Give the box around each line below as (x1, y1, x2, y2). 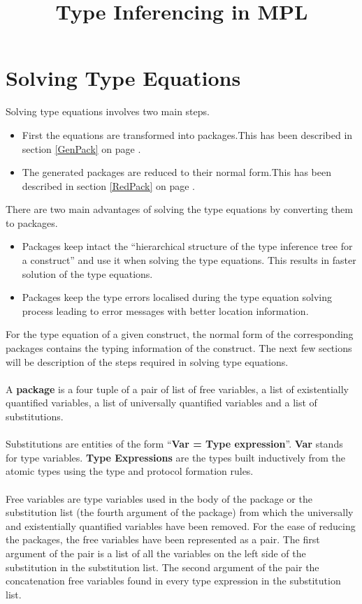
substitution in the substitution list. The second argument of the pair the (6, 559, 319, 574)
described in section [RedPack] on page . (22, 178, 195, 193)
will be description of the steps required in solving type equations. (6, 354, 289, 369)
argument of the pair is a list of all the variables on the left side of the (6, 545, 306, 560)
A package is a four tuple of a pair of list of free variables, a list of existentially (6, 381, 349, 396)
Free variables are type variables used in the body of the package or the (6, 491, 312, 506)
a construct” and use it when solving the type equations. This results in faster (22, 253, 356, 267)
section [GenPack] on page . (22, 141, 141, 156)
